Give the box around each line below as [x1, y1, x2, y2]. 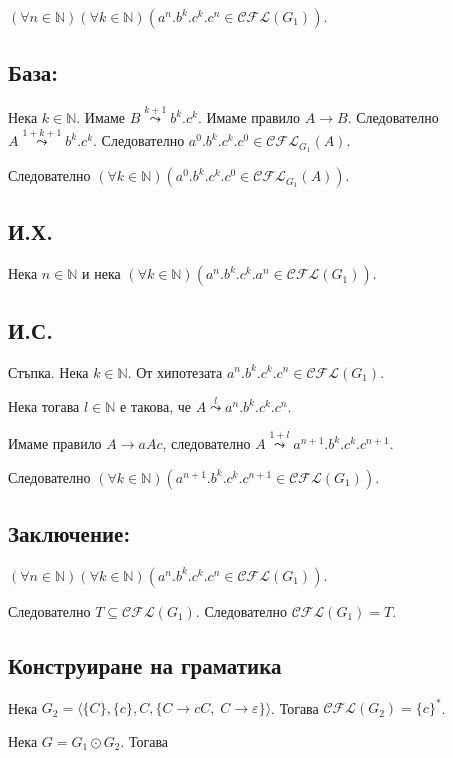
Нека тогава [8, 396, 80, 417]
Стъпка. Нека [8, 361, 89, 382]
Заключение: [8, 518, 131, 549]
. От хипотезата [127, 361, 223, 382]
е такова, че [120, 396, 191, 417]
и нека [82, 263, 121, 284]
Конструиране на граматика [8, 649, 282, 680]
